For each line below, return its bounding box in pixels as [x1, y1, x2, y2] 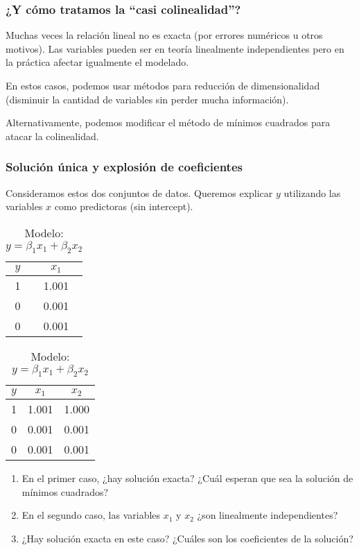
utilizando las [283, 185, 341, 200]
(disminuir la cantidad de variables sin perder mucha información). [6, 92, 289, 106]
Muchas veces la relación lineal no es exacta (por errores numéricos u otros [6, 28, 323, 42]
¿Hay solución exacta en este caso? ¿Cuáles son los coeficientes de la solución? [21, 531, 353, 545]
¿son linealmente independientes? [197, 508, 338, 522]
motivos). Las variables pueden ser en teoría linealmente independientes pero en [6, 41, 344, 55]
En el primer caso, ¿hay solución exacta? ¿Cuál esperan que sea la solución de [21, 471, 353, 485]
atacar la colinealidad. [6, 128, 99, 143]
